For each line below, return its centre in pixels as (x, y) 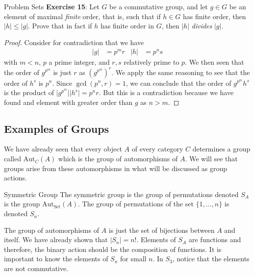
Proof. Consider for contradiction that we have (74, 42)
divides (202, 26)
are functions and (215, 239)
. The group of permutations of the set (136, 204)
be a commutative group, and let (159, 6)
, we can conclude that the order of (178, 83)
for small (133, 259)
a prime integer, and (79, 62)
